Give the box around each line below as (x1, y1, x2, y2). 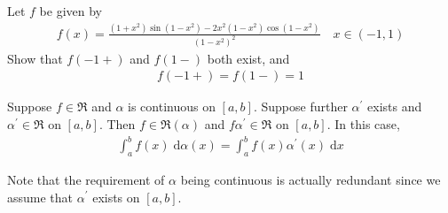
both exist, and (207, 49, 290, 67)
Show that (7, 49, 63, 67)
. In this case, (326, 115, 400, 133)
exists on (92, 187, 140, 206)
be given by (39, 2, 103, 19)
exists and (367, 97, 422, 116)
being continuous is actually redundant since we (180, 170, 441, 188)
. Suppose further (253, 97, 348, 116)
